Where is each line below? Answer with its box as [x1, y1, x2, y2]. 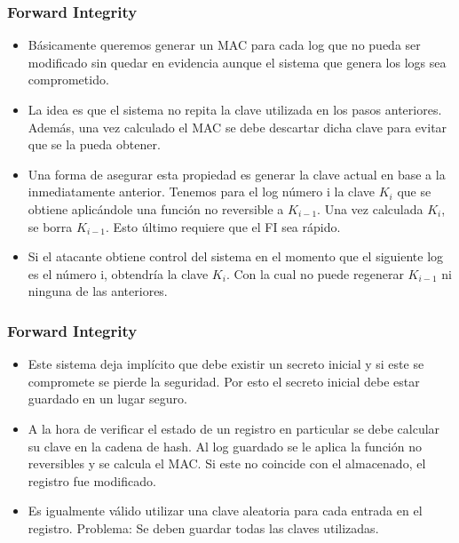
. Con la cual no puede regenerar [226, 264, 404, 283]
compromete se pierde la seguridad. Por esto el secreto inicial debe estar [28, 371, 420, 390]
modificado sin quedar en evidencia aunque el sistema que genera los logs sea [28, 52, 447, 71]
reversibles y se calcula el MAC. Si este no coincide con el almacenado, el [28, 454, 426, 473]
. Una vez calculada [317, 199, 423, 218]
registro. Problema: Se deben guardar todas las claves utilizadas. [28, 518, 379, 537]
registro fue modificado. [28, 471, 156, 490]
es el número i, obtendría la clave [28, 264, 209, 283]
